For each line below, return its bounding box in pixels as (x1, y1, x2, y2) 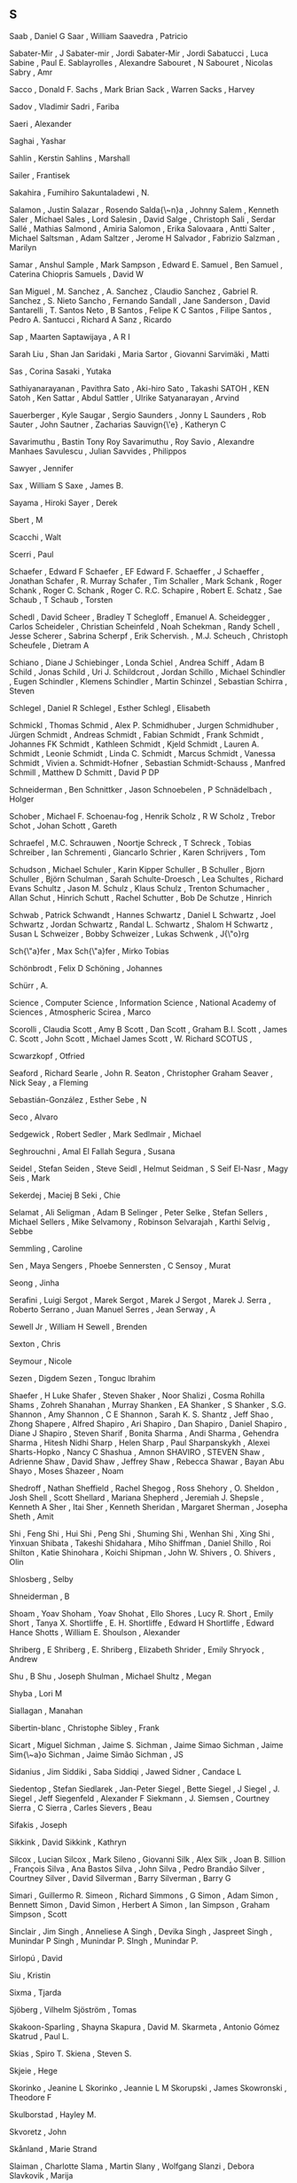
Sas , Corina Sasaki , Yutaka (9, 366, 112, 376)
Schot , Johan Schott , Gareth (9, 820, 117, 831)
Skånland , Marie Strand (9, 2143, 98, 2154)
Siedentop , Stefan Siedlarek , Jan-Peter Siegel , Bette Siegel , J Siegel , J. (9, 1784, 280, 1794)
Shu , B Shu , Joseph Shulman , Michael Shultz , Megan (9, 1671, 212, 1681)
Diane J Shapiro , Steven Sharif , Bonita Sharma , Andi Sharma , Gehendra (9, 1428, 279, 1438)
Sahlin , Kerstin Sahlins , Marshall (9, 153, 130, 163)
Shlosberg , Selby (9, 1573, 74, 1584)
